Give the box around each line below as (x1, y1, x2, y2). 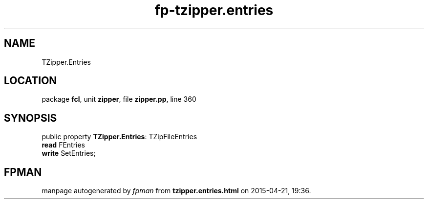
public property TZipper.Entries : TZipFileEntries (42, 132, 197, 141)
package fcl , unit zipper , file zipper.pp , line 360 (42, 95, 196, 104)
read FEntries (42, 141, 86, 149)
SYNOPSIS (4, 111, 57, 124)
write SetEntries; (42, 149, 96, 158)
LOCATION (4, 74, 57, 87)
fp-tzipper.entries (154, 2, 274, 18)
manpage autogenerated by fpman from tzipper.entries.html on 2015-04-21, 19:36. (42, 186, 311, 195)
